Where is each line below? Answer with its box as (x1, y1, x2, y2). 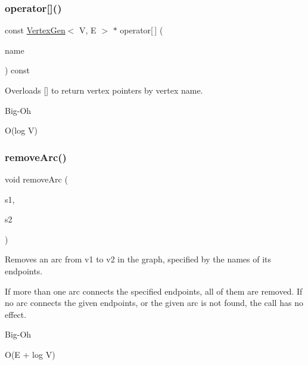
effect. (5, 308, 27, 320)
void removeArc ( (5, 173, 68, 185)
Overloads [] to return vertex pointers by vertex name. (5, 84, 203, 96)
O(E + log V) (5, 348, 55, 360)
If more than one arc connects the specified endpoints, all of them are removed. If (5, 284, 303, 297)
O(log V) (5, 124, 38, 137)
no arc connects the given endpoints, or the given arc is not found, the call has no (5, 296, 303, 309)
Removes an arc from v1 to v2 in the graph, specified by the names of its (5, 253, 272, 265)
